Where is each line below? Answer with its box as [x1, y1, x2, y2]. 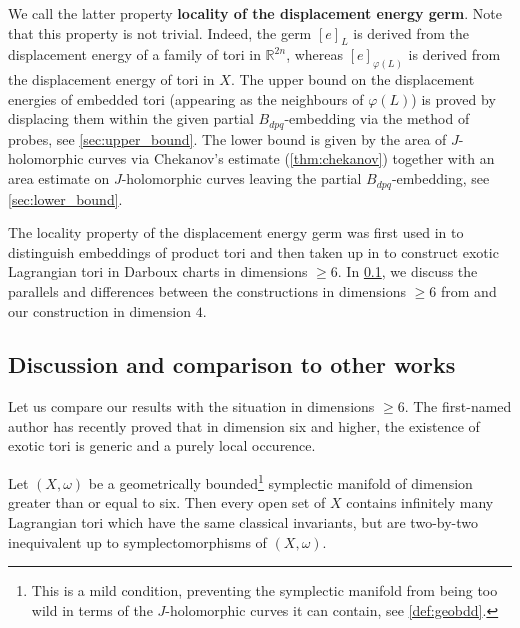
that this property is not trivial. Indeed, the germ [8, 22, 312, 43]
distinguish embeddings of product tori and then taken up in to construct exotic [8, 241, 499, 262]
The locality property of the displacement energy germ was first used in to [8, 222, 464, 243]
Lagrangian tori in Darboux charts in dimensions [8, 261, 308, 282]
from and [440, 280, 497, 301]
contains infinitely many [346, 492, 494, 513]
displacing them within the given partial [8, 108, 254, 129]
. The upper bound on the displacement [230, 69, 475, 90]
